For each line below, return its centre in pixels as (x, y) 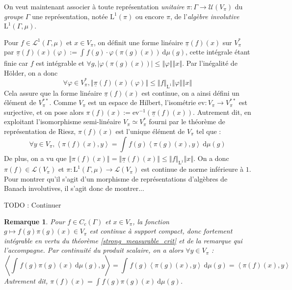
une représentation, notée (70, 16)
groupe (14, 16)
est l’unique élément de (150, 131)
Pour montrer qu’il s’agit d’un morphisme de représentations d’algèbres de (116, 178)
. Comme (63, 102)
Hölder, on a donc (31, 72)
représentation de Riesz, (40, 131)
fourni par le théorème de (187, 121)
